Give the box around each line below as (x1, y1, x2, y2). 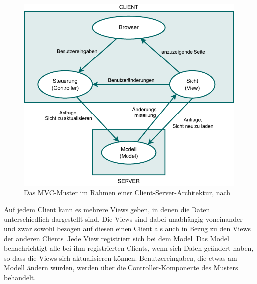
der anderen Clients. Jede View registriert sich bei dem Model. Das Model (4, 233, 229, 243)
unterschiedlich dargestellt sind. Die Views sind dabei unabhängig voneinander (4, 214, 243, 224)
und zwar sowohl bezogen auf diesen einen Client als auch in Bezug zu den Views (4, 223, 251, 233)
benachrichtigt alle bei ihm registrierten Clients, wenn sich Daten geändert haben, (4, 243, 254, 253)
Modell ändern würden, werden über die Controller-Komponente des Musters (4, 262, 238, 273)
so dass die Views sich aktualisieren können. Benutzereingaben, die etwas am (4, 252, 237, 263)
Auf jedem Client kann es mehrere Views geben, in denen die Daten (4, 204, 210, 214)
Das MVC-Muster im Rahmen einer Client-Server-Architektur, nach (24, 187, 231, 198)
